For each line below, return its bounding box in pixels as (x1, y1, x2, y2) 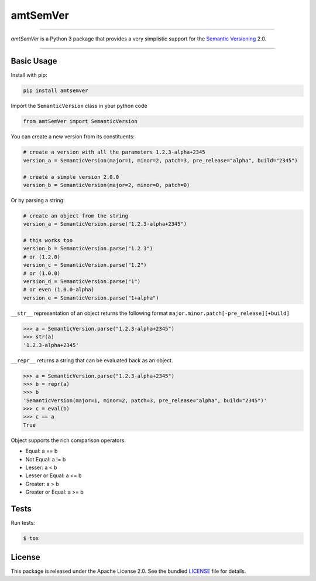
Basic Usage (11, 56, 57, 66)
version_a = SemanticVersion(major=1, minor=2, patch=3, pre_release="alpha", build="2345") (23, 157, 298, 164)
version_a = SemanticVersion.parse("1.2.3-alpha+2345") (23, 220, 187, 227)
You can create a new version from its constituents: (11, 133, 135, 140)
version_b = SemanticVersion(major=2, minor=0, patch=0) (23, 182, 190, 188)
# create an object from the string (23, 212, 129, 219)
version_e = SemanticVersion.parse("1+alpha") (23, 294, 159, 301)
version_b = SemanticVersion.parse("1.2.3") (23, 245, 153, 252)
